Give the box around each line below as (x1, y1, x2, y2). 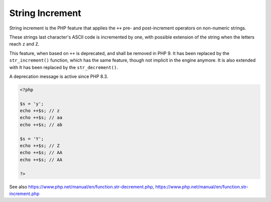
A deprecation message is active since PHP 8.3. (9, 73, 108, 79)
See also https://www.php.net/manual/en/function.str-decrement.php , (9, 183, 155, 189)
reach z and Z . (9, 41, 40, 47)
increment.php (9, 190, 40, 196)
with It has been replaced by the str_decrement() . (9, 64, 118, 70)
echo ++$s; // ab (20, 121, 63, 127)
